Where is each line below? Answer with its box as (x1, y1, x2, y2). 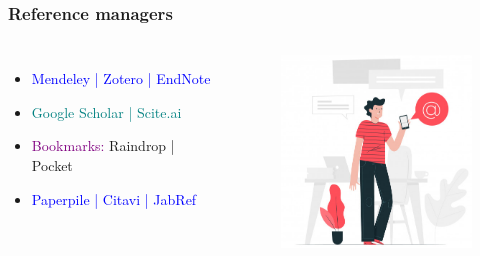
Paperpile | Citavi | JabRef (31, 188, 197, 209)
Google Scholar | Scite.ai (31, 101, 182, 122)
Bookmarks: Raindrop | (31, 135, 175, 156)
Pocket (31, 155, 73, 175)
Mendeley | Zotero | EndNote (31, 68, 211, 89)
